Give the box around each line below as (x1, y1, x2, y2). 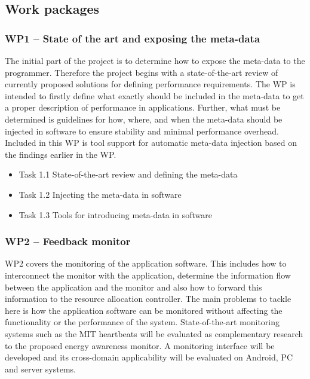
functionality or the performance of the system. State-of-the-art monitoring (5, 316, 280, 328)
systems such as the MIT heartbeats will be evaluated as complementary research (5, 327, 303, 340)
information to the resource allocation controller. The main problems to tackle (5, 292, 291, 305)
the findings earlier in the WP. (5, 148, 116, 160)
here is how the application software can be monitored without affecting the (5, 304, 283, 316)
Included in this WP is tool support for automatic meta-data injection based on (5, 136, 297, 149)
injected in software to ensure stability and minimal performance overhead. (5, 124, 279, 137)
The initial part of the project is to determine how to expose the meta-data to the (5, 54, 305, 66)
